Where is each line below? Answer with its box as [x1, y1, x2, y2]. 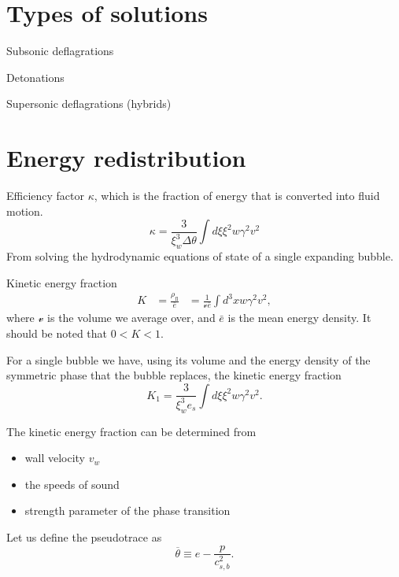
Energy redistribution [6, 142, 246, 174]
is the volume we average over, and [47, 309, 216, 326]
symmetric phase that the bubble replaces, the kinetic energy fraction [6, 367, 342, 383]
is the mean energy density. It [227, 309, 371, 326]
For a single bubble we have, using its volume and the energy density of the [6, 351, 371, 368]
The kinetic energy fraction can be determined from [6, 423, 257, 439]
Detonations [6, 68, 65, 85]
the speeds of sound [24, 475, 120, 492]
